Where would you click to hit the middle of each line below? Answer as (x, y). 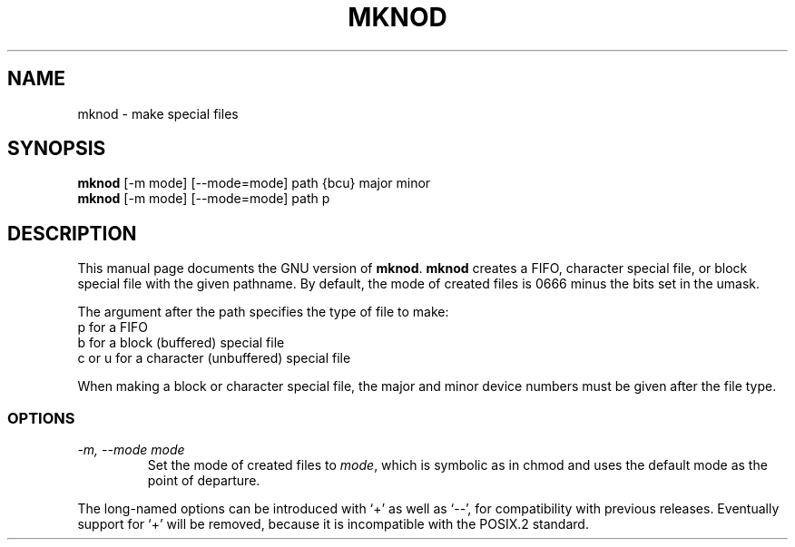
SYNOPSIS (57, 149)
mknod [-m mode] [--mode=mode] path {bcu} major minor (254, 183)
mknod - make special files (158, 113)
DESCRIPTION (72, 233)
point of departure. (204, 481)
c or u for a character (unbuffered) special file (214, 358)
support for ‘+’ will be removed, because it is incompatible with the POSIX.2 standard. (333, 524)
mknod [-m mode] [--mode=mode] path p (204, 199)
